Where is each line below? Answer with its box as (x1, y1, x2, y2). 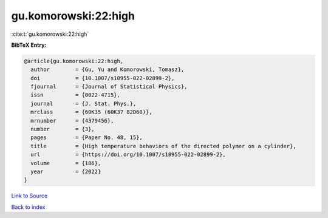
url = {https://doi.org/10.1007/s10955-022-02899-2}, (30, 151, 226, 158)
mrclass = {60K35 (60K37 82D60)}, (30, 109, 152, 115)
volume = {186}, (30, 160, 101, 166)
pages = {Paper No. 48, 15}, (30, 134, 143, 141)
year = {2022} (30, 168, 101, 175)
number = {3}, (30, 126, 95, 133)
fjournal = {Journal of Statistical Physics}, (30, 83, 188, 90)
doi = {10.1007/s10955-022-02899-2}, (30, 75, 175, 81)
